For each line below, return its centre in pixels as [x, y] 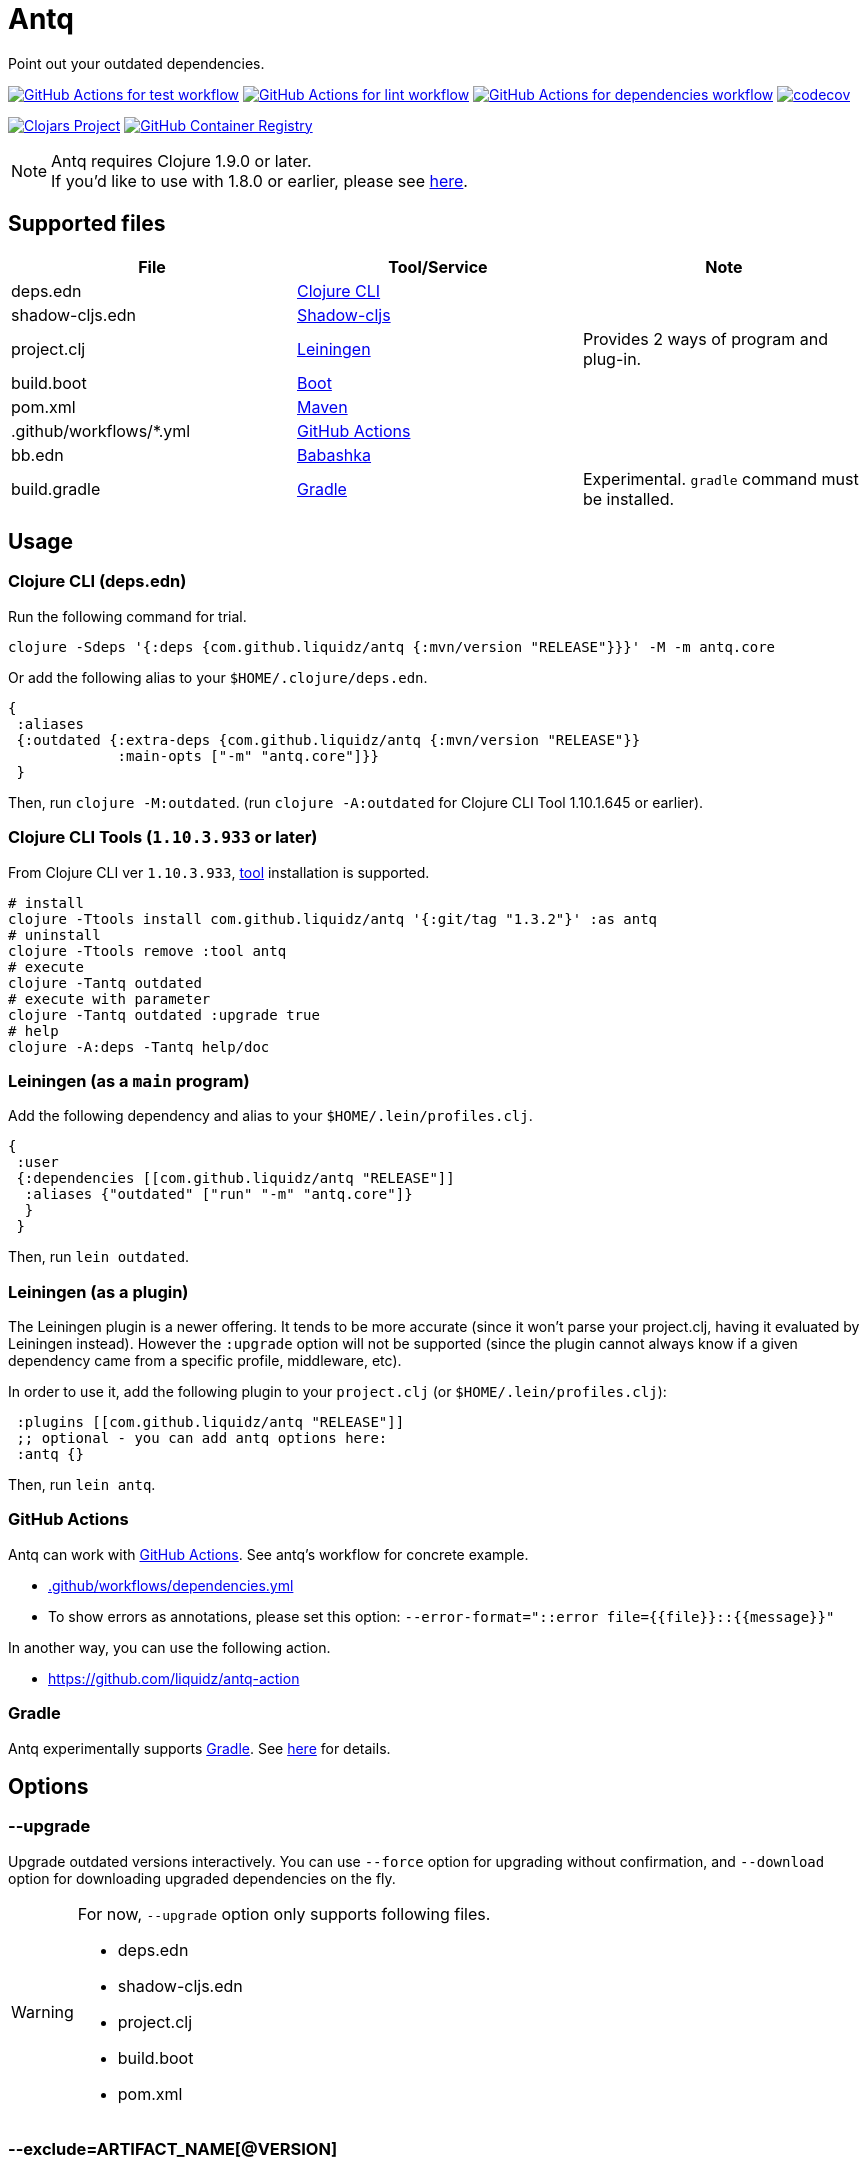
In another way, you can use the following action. [169, 1647]
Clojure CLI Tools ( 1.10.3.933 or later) [163, 837]
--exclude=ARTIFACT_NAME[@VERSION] [173, 2149]
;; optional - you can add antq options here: [202, 1438]
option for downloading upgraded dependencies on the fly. [202, 1878]
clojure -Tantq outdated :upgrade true [164, 1014]
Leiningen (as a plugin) [98, 1291]
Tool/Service [438, 266]
